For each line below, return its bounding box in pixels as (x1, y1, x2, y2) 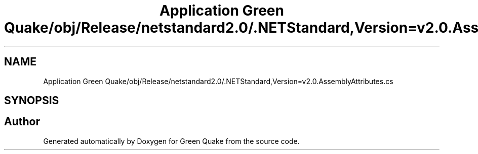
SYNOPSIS (4, 94, 59, 107)
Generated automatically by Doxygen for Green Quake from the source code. (43, 136, 300, 145)
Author (4, 115, 40, 128)
